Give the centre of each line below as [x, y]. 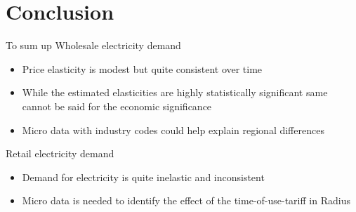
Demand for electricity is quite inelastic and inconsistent [143, 177]
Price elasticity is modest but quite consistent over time [142, 68]
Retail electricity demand [60, 153]
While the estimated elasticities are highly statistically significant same [175, 92]
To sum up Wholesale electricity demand [93, 45]
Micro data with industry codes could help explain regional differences [173, 130]
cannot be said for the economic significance [117, 106]
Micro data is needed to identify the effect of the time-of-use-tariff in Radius [186, 200]
